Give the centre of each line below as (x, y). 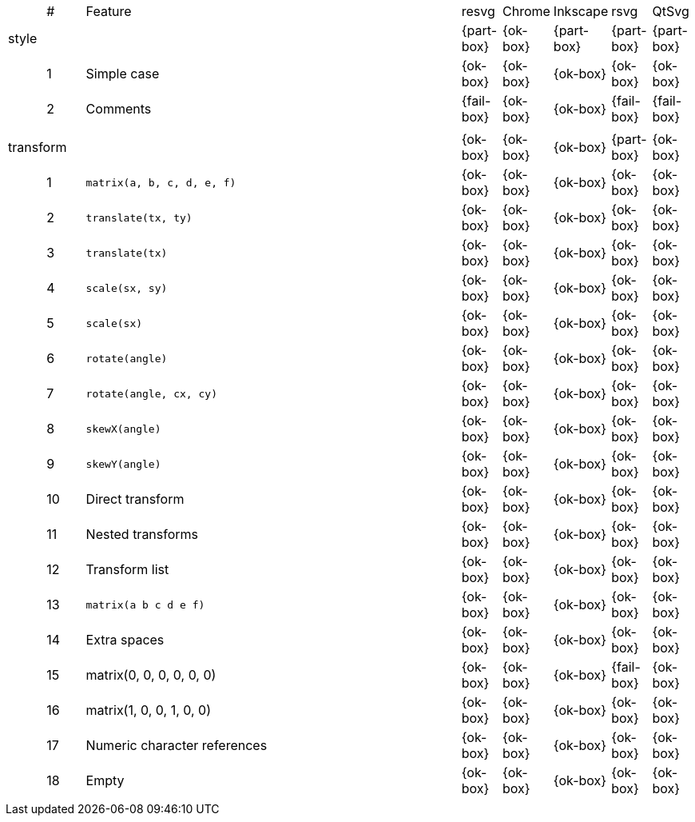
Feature (109, 11)
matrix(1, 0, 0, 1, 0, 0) (149, 710)
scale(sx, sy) (127, 288)
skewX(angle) (123, 429)
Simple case (123, 74)
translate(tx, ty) (139, 217)
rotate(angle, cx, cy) (151, 393)
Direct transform (135, 499)
